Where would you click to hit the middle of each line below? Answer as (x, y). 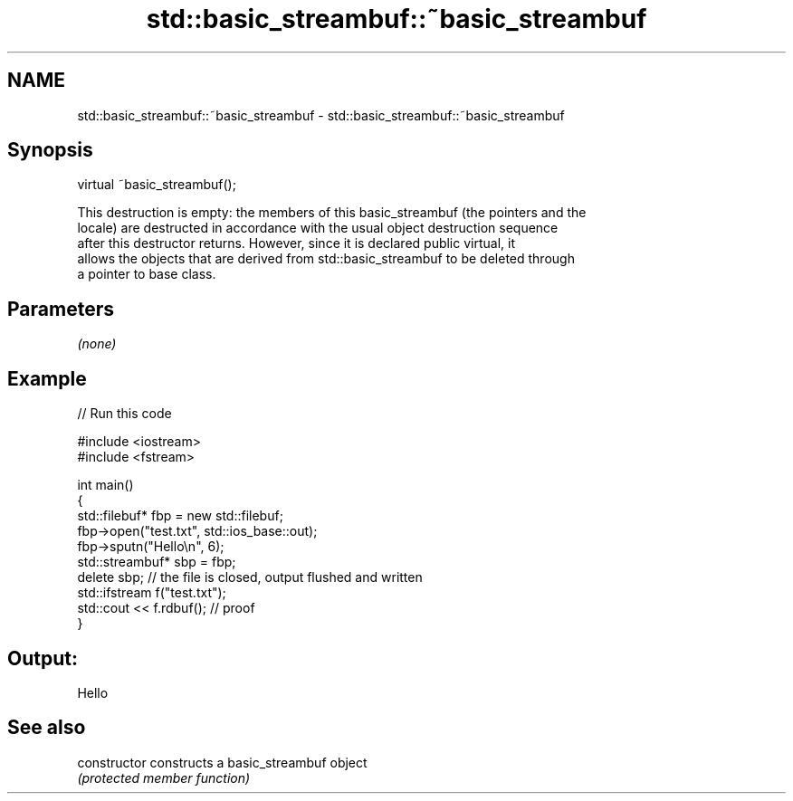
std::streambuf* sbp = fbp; (157, 562)
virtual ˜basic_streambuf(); (157, 185)
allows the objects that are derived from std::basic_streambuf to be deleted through (326, 259)
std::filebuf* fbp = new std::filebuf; (180, 516)
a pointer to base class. (147, 274)
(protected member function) (164, 777)
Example (47, 378)
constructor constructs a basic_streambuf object (222, 762)
